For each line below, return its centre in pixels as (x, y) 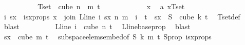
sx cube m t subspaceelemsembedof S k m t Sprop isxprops (108, 36)
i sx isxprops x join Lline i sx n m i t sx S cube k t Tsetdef (122, 16)
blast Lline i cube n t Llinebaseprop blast (97, 26)
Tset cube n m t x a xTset (111, 6)
